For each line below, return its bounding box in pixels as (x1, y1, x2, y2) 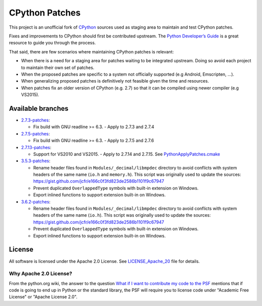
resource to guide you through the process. (9, 40, 96, 46)
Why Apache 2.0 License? (9, 270, 72, 277)
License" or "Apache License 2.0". (9, 294, 78, 300)
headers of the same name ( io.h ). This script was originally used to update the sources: (33, 212, 211, 218)
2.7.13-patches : (21, 144, 52, 150)
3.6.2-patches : (21, 199, 51, 204)
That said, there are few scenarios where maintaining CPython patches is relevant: (9, 49, 174, 54)
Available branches (9, 104, 69, 113)
